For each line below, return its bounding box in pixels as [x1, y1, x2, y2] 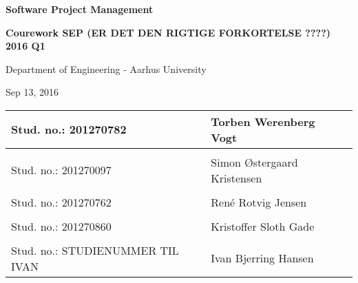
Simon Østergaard [211, 154, 298, 170]
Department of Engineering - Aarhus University [6, 61, 207, 76]
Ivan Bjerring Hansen [211, 250, 314, 266]
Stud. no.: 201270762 [11, 193, 112, 210]
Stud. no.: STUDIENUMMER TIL [11, 242, 179, 258]
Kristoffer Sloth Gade [211, 218, 315, 234]
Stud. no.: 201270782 [11, 121, 127, 138]
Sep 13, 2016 [6, 85, 59, 99]
